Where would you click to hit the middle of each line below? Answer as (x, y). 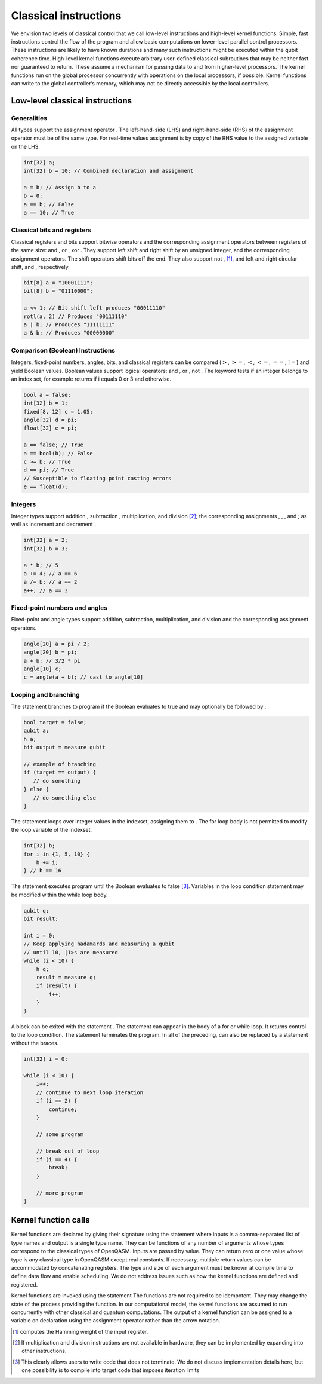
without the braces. (35, 1043)
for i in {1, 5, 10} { (57, 854)
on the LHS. (25, 146)
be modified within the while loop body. (59, 895)
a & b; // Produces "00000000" (69, 333)
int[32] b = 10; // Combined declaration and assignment (109, 171)
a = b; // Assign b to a (60, 187)
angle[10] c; (43, 669)
